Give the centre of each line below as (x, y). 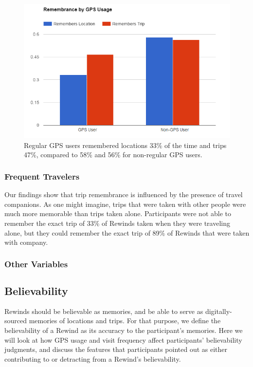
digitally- (218, 311)
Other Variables (36, 264)
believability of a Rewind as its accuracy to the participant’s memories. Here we (124, 330)
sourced (16, 321)
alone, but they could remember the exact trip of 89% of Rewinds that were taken (127, 232)
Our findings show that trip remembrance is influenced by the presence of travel (124, 194)
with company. (26, 242)
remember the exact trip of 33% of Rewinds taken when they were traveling (117, 223)
